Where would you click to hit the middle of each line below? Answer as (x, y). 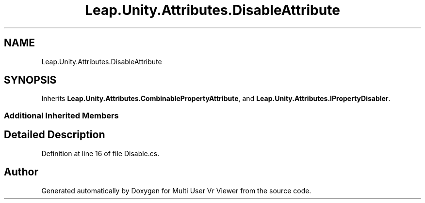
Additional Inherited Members (61, 115)
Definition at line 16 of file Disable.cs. (100, 153)
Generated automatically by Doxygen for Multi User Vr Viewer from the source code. (176, 190)
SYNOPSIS (30, 80)
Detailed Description (55, 135)
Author (21, 172)
